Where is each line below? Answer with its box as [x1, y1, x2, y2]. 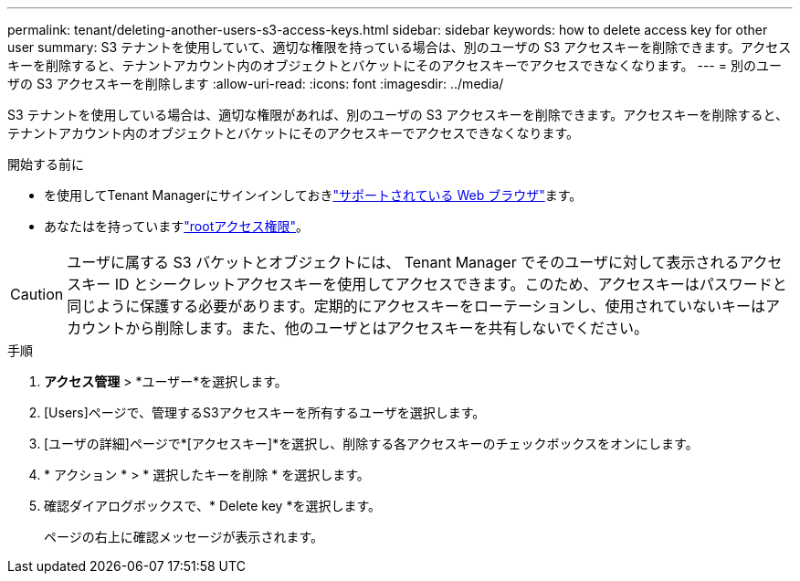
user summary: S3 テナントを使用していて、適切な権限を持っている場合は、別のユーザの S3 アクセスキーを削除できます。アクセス [7, 39, 792, 55]
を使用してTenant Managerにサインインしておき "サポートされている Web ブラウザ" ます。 [44, 187, 583, 203]
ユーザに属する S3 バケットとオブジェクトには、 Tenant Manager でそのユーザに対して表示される [67, 253, 740, 271]
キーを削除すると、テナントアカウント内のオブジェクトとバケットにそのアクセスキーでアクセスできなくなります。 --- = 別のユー [7, 58, 782, 73]
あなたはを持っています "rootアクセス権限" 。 [44, 218, 310, 234]
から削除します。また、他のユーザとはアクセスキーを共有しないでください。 [125, 319, 649, 337]
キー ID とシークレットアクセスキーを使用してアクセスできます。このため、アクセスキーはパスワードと [81, 275, 787, 293]
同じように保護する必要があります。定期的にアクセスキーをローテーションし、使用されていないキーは [67, 297, 766, 315]
